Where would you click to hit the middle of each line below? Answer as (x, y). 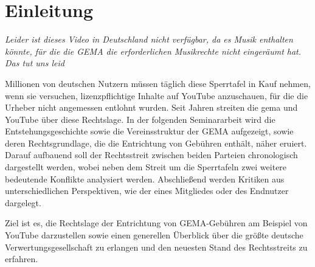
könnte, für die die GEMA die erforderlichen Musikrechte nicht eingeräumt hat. (153, 51)
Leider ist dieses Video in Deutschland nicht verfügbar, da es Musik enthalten (149, 39)
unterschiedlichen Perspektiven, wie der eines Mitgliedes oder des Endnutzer (147, 191)
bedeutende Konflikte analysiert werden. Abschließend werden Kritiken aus (145, 179)
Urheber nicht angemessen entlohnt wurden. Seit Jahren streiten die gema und (151, 107)
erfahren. (22, 259)
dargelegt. (23, 202)
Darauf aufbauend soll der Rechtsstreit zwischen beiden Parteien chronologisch (151, 155)
